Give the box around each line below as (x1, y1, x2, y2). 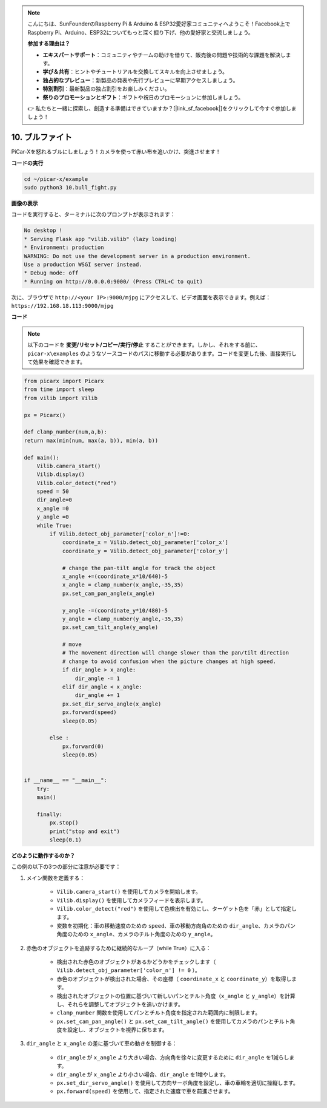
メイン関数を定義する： (26, 874, 85, 882)
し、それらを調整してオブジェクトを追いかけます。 (56, 1001, 184, 1008)
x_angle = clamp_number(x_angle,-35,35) (62, 582, 184, 588)
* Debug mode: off (24, 270, 79, 276)
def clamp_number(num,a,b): (24, 429, 107, 435)
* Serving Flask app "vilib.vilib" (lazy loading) (24, 236, 178, 242)
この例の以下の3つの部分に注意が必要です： (11, 863, 121, 871)
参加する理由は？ (27, 40, 70, 47)
